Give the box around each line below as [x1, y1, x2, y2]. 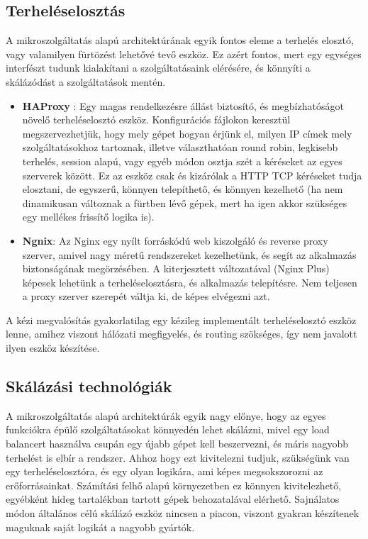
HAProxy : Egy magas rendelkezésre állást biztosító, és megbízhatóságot [22, 98, 344, 113]
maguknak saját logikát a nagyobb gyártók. [6, 519, 195, 534]
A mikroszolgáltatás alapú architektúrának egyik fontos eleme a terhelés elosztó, [6, 33, 354, 48]
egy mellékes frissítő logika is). [22, 209, 155, 224]
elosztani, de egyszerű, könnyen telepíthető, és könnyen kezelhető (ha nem [22, 182, 343, 196]
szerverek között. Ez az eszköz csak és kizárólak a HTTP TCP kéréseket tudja [22, 167, 362, 182]
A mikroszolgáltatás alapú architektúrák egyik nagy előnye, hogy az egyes [6, 408, 326, 423]
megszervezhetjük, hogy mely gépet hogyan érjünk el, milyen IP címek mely [22, 126, 352, 140]
